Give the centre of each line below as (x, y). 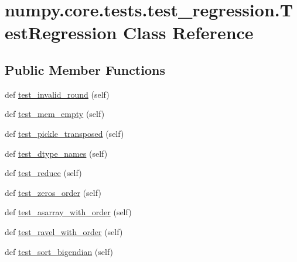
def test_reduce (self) (43, 173)
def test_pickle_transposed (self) (64, 133)
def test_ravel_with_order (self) (64, 231)
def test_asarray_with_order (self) (68, 212)
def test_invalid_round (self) (57, 94)
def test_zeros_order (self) (53, 192)
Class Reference (188, 32)
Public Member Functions (85, 69)
